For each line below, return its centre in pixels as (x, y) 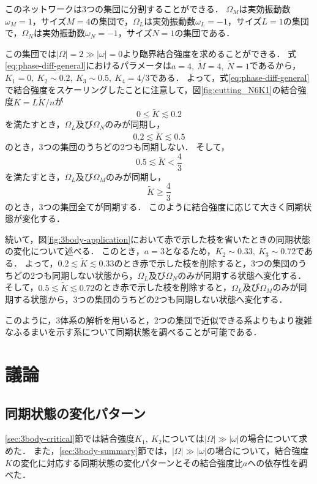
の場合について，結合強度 (258, 451)
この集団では (31, 53)
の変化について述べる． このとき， (75, 251)
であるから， (275, 65)
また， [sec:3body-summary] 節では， (103, 451)
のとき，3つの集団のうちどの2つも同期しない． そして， (117, 147)
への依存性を (273, 462)
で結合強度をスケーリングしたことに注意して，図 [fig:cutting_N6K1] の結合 (151, 89)
